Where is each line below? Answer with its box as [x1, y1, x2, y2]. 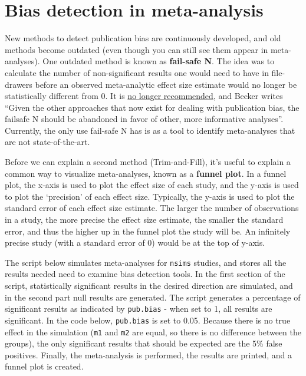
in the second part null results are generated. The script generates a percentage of [5, 291, 301, 303]
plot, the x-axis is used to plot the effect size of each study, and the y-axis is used [5, 179, 299, 191]
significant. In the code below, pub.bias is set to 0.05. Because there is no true [5, 314, 291, 326]
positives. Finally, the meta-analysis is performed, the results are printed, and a [5, 348, 292, 361]
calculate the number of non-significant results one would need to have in [5, 66, 269, 78]
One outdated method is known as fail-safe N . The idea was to [42, 55, 275, 67]
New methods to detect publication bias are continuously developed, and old [5, 32, 281, 44]
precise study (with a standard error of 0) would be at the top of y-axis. [5, 236, 265, 249]
